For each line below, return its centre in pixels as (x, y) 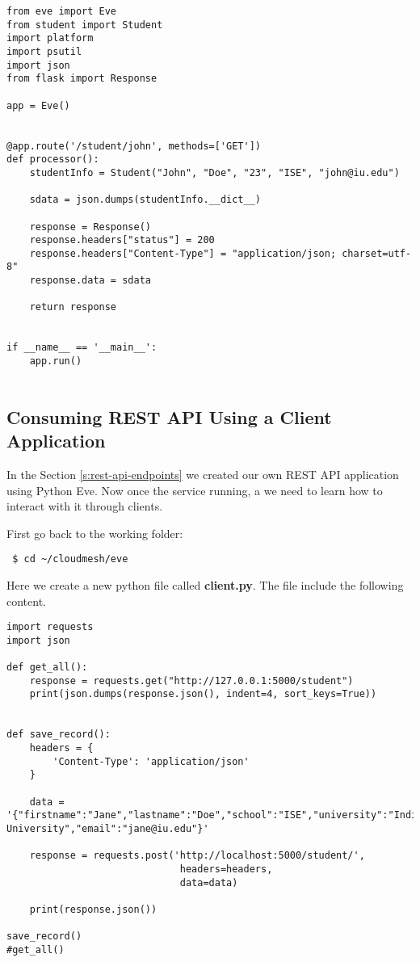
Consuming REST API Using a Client (169, 416)
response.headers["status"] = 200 (122, 240)
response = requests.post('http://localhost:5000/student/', (197, 856)
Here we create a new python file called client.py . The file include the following (205, 585)
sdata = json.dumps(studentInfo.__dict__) (145, 200)
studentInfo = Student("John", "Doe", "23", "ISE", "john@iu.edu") (214, 172)
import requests (50, 627)
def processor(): (53, 160)
